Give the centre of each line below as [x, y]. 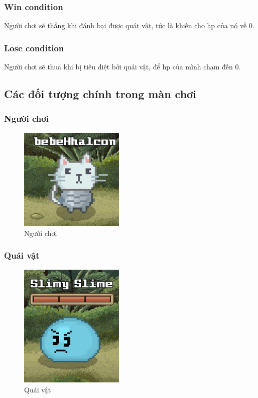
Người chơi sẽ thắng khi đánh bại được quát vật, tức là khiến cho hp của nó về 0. [129, 25]
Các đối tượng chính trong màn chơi [100, 94]
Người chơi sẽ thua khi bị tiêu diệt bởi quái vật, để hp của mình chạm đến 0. [122, 67]
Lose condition [34, 48]
